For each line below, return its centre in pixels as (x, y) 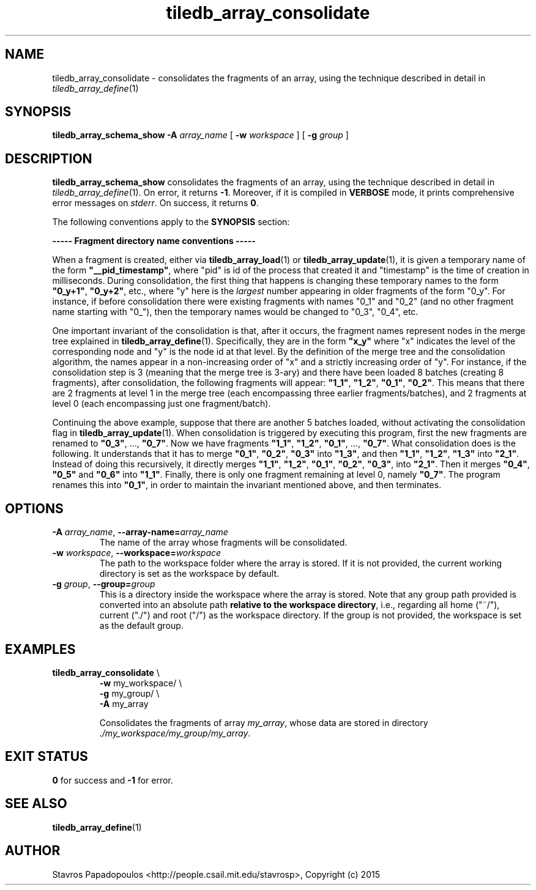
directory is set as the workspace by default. (189, 574)
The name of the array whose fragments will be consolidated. (223, 543)
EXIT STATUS (47, 757)
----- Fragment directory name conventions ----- (154, 241)
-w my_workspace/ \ (141, 683)
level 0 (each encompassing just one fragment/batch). (162, 404)
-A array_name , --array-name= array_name (140, 532)
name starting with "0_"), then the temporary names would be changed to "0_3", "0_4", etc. (235, 312)
